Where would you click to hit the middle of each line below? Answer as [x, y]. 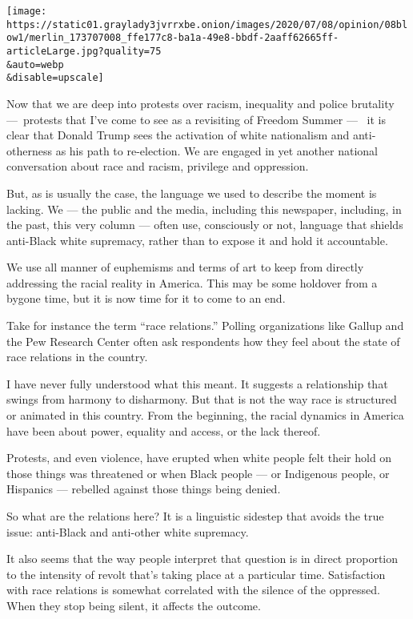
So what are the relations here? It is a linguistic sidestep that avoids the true [195, 516]
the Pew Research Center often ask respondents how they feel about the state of [203, 341]
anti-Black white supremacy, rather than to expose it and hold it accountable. [197, 240]
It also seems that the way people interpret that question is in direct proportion [202, 559]
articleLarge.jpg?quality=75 [84, 51]
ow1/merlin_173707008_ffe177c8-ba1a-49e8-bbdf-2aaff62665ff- [173, 38]
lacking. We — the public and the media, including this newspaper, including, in [204, 209]
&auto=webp [35, 64]
